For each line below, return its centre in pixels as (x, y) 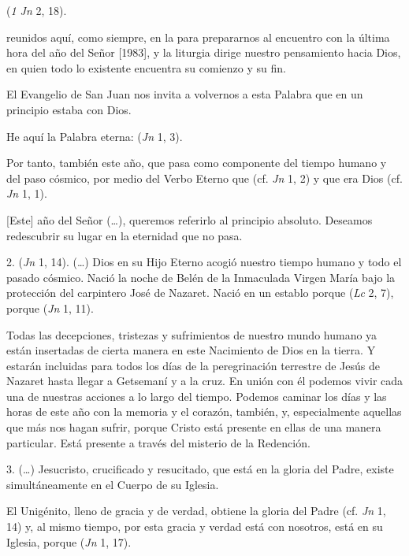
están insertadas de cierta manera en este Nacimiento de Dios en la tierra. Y (191, 350)
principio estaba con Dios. (69, 109)
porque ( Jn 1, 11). (50, 308)
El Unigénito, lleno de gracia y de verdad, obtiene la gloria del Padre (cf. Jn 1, (196, 511)
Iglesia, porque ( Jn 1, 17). (69, 541)
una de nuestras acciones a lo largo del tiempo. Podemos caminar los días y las (197, 396)
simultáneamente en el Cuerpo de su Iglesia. (113, 484)
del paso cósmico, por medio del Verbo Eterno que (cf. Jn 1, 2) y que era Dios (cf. (204, 178)
